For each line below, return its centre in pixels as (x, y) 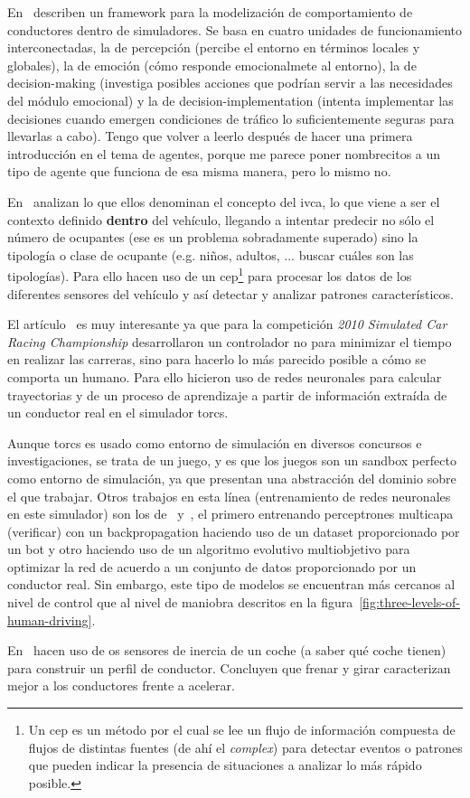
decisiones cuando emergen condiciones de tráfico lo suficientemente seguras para (231, 118)
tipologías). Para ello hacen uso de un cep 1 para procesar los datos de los (210, 274)
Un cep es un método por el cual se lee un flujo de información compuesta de (242, 730)
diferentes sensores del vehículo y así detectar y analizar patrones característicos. (230, 293)
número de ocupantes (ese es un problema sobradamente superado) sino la (213, 237)
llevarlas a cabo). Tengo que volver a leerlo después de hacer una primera (210, 136)
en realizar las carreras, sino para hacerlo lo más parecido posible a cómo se (217, 359)
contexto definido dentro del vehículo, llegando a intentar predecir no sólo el (221, 219)
